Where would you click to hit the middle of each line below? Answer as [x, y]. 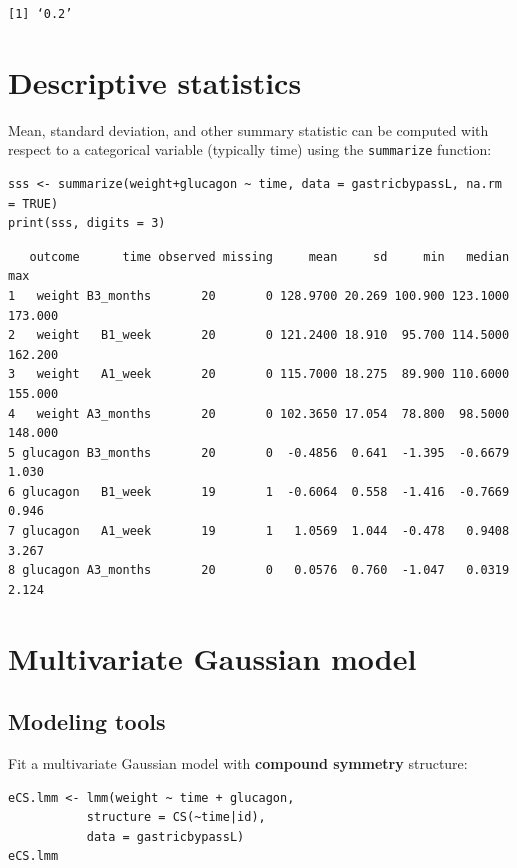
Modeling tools [87, 721]
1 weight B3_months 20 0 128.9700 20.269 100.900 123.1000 [259, 295]
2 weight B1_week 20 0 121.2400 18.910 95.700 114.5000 [259, 335]
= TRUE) [33, 203]
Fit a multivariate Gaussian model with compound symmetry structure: [238, 763]
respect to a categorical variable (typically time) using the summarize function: [250, 149]
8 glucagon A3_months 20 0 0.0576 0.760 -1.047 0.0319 [259, 570]
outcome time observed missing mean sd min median [269, 256]
